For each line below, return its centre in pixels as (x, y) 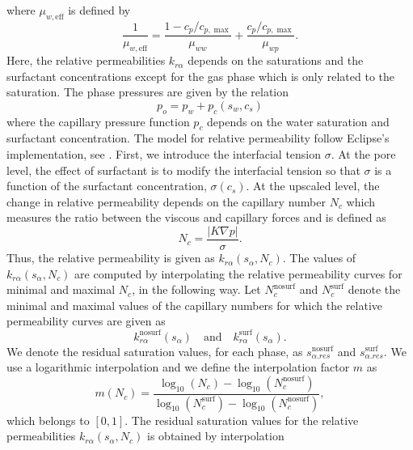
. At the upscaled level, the (313, 186)
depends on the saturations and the (276, 60)
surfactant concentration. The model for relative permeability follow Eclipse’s (198, 138)
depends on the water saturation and (298, 121)
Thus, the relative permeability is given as (111, 258)
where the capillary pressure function (98, 121)
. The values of (319, 258)
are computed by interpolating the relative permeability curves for (238, 273)
